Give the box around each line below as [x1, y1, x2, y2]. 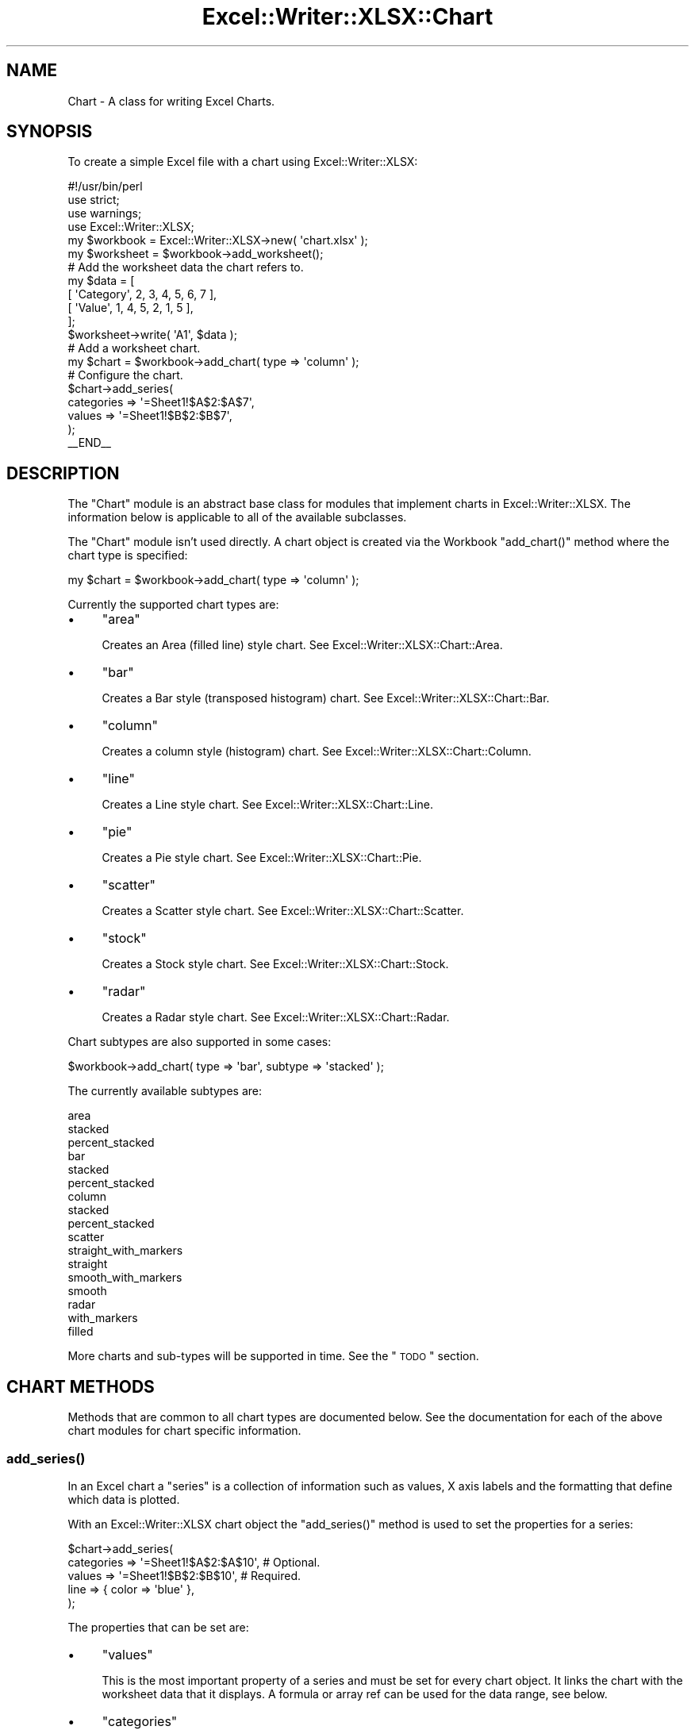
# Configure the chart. [67, 368, 183, 383]
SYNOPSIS [6, 121, 93, 142]
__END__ [67, 436, 111, 450]
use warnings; [67, 206, 142, 221]
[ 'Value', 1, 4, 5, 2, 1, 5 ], [67, 301, 194, 315]
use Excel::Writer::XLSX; [67, 220, 194, 234]
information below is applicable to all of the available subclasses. [67, 510, 407, 525]
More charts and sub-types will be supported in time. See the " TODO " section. [67, 1349, 479, 1363]
